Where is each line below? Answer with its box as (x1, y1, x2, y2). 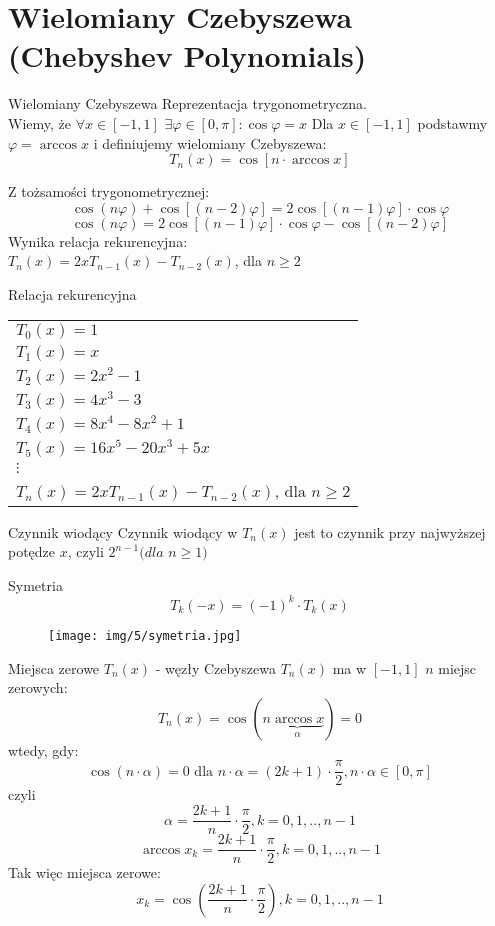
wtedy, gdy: (8, 739, 79, 760)
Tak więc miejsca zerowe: (8, 862, 161, 883)
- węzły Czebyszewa (155, 657, 276, 678)
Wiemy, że (8, 112, 71, 133)
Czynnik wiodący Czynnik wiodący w (8, 521, 238, 542)
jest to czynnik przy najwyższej (294, 521, 486, 542)
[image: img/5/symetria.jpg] (48, 628, 242, 643)
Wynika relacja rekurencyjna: (8, 230, 188, 251)
